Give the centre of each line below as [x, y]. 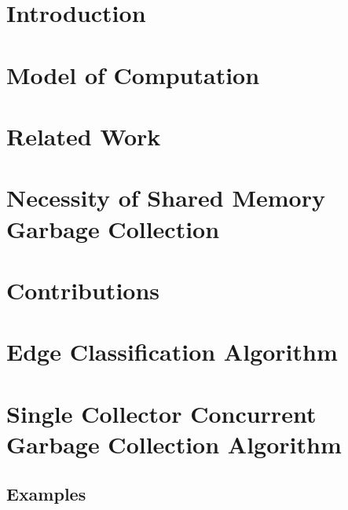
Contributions [83, 290]
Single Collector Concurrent [161, 413]
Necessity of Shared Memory [166, 198]
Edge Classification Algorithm [172, 352]
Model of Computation [133, 74]
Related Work [84, 136]
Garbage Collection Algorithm [174, 444]
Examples [46, 494]
